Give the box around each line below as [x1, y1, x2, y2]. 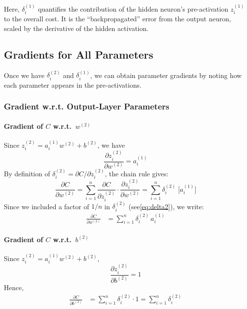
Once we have [4, 70, 44, 80]
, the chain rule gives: [105, 168, 169, 178]
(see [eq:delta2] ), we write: [128, 201, 204, 211]
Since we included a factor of [4, 201, 89, 211]
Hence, [4, 282, 24, 292]
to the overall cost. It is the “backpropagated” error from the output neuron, [4, 14, 231, 24]
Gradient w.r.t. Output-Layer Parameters [4, 100, 170, 112]
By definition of [4, 168, 50, 178]
